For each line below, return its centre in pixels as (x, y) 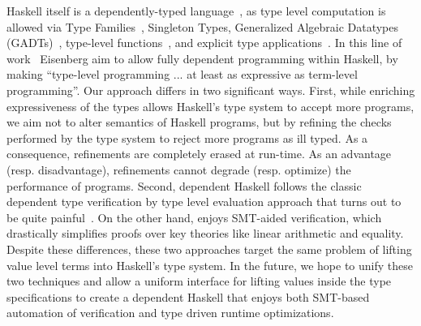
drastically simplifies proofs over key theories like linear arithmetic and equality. (205, 233)
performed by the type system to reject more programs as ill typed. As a (187, 137)
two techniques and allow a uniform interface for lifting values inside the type (199, 281)
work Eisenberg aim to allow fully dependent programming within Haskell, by (202, 58)
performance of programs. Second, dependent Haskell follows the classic (184, 185)
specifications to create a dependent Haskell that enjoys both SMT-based (188, 296)
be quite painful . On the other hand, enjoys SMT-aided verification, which (194, 217)
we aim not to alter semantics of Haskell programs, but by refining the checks (199, 122)
